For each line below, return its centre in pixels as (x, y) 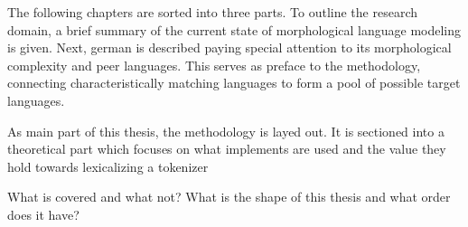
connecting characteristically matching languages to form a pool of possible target (234, 83)
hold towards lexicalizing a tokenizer (108, 166)
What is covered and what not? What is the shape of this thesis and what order (229, 197)
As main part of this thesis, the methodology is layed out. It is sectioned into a (226, 131)
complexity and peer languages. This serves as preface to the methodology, (214, 65)
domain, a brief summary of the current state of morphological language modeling (234, 29)
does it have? (43, 214)
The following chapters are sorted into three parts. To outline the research (213, 12)
